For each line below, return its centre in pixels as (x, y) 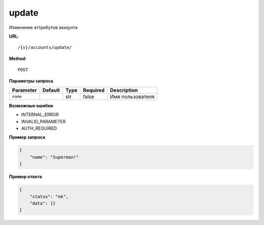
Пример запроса (27, 137)
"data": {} (43, 203)
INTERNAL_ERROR (40, 114)
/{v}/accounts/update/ (45, 47)
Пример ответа (26, 177)
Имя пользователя (132, 96)
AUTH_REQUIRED (39, 128)
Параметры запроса (31, 81)
